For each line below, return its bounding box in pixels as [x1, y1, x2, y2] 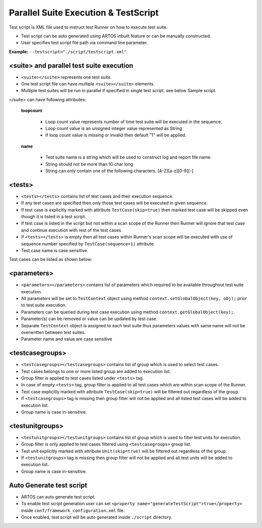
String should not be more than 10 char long [45, 161, 133, 167]
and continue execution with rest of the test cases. [21, 227, 122, 233]
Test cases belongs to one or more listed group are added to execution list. [21, 368, 171, 374]
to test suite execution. [21, 302, 67, 308]
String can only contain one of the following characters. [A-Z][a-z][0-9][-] [45, 168, 194, 174]
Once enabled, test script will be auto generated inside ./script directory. [21, 514, 172, 520]
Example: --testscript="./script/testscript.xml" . [9, 48, 128, 54]
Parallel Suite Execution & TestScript [9, 7, 159, 18]
